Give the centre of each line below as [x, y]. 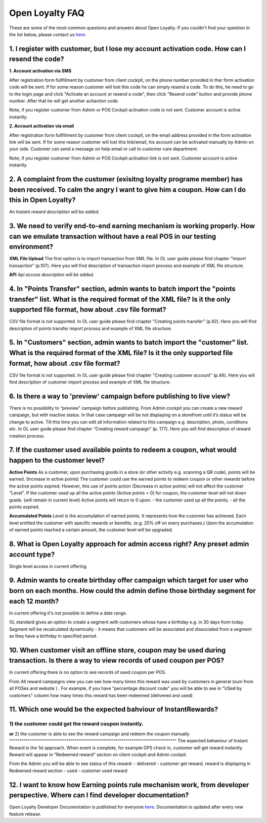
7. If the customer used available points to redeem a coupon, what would [123, 450]
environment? [31, 247]
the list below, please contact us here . [48, 34]
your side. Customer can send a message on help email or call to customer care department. [104, 149]
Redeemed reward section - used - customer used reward [68, 770]
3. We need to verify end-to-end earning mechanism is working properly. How [132, 226]
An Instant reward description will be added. [54, 212]
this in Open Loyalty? [43, 200]
